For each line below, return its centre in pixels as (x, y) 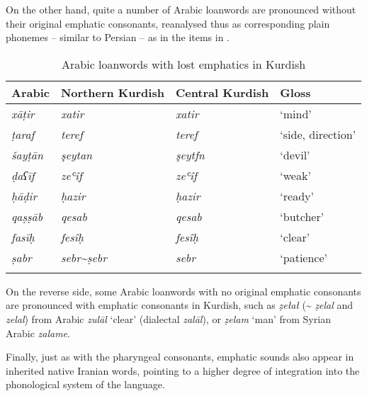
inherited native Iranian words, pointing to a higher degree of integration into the (183, 370)
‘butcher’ (302, 216)
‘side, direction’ (318, 134)
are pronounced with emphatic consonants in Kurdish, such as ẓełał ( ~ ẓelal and (180, 305)
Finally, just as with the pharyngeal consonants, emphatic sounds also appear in (180, 357)
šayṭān (27, 154)
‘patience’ (304, 257)
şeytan (77, 154)
